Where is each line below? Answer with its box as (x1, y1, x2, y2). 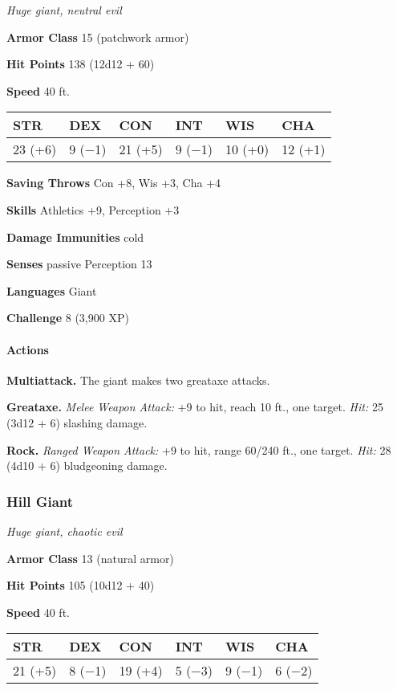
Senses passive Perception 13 (6, 255, 152, 272)
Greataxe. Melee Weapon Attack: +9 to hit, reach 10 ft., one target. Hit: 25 (6, 398, 383, 415)
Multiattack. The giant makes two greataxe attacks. (6, 371, 270, 388)
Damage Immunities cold (6, 228, 144, 245)
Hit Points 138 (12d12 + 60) (6, 55, 155, 72)
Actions (6, 341, 49, 357)
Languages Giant (6, 282, 97, 299)
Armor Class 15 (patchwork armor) (6, 28, 189, 45)
